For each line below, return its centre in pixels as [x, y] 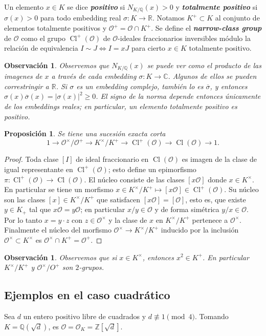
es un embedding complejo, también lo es [140, 86]
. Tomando [212, 316]
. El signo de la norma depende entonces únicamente [178, 96]
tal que [40, 209]
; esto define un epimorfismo [152, 169]
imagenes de [23, 76]
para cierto [148, 48]
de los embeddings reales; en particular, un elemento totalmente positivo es [121, 106]
